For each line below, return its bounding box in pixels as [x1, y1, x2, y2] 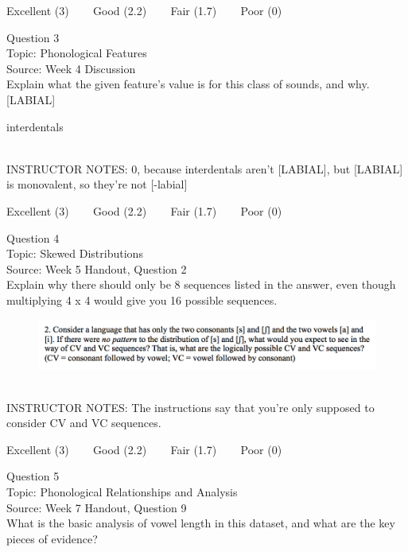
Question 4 [6, 229, 60, 246]
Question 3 [6, 29, 60, 45]
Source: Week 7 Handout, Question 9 [6, 499, 187, 515]
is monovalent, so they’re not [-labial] [6, 176, 188, 192]
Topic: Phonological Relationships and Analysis [6, 483, 238, 500]
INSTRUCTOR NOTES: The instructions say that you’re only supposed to [6, 398, 375, 415]
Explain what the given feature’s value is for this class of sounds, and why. [6, 76, 370, 92]
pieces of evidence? [6, 530, 98, 546]
